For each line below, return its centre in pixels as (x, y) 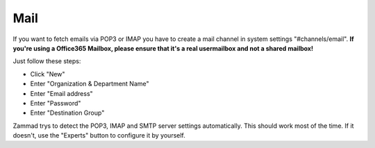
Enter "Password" (56, 103)
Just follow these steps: (47, 61)
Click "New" (48, 74)
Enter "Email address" (61, 93)
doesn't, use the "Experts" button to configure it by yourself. (99, 135)
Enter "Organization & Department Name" (90, 84)
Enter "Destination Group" (67, 113)
